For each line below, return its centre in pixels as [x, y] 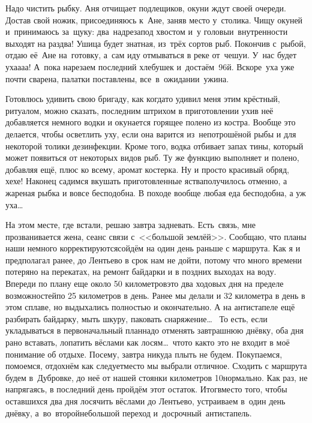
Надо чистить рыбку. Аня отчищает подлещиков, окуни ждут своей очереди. [146, 8]
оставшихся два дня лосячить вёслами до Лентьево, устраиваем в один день [145, 401]
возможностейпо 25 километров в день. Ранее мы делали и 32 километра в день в [155, 295]
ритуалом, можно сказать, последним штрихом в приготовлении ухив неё [139, 110]
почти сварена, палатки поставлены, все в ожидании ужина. [117, 78]
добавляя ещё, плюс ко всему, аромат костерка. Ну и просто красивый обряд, [148, 169]
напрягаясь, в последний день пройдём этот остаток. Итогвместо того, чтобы [146, 389]
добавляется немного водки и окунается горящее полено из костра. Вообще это [151, 122]
